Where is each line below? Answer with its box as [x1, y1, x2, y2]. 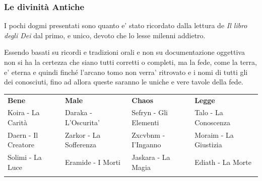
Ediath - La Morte [194, 157, 251, 167]
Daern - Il [8, 129, 38, 140]
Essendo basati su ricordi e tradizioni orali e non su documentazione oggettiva [4, 47, 245, 57]
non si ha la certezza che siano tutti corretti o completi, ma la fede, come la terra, [4, 57, 257, 67]
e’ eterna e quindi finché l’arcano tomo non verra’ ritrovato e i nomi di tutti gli [4, 66, 248, 77]
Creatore [8, 139, 34, 150]
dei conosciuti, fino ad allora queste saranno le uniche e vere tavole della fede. [4, 76, 243, 87]
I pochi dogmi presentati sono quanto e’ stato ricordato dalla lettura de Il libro [4, 20, 247, 31]
